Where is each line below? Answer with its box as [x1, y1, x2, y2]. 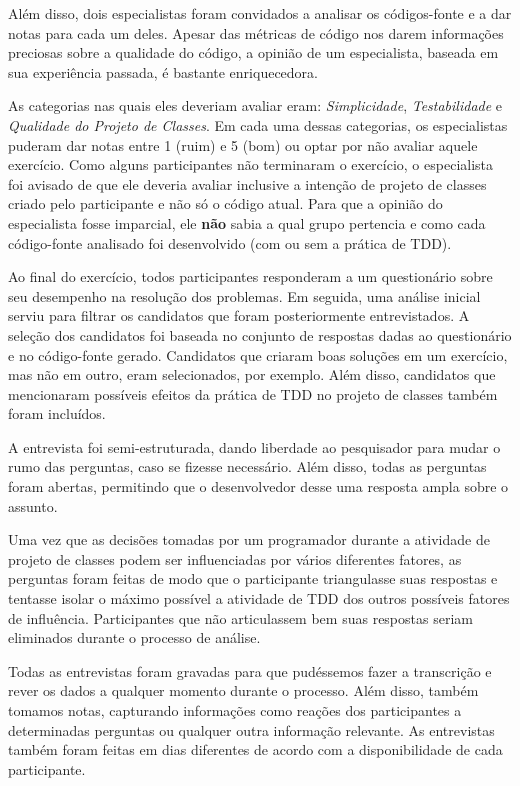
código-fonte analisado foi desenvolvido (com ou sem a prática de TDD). [8, 232, 452, 253]
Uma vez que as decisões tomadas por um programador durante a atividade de [8, 529, 490, 550]
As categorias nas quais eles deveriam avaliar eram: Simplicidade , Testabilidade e [8, 95, 503, 116]
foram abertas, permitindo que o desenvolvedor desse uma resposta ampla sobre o [8, 476, 509, 497]
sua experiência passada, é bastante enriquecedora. [8, 61, 318, 82]
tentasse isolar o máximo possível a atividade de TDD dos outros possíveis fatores [8, 588, 510, 609]
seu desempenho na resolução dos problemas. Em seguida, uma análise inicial [8, 285, 481, 306]
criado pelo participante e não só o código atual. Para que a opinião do [8, 193, 443, 214]
